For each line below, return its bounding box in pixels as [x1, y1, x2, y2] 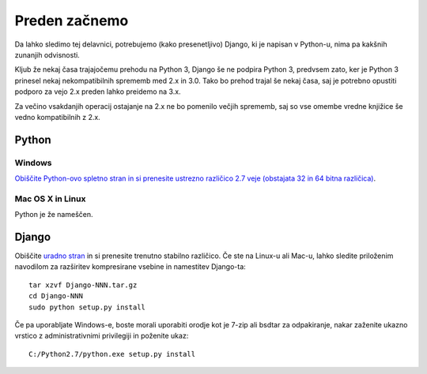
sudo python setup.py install [28, 302, 146, 312]
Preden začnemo [14, 12, 129, 29]
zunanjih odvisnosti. [14, 50, 81, 59]
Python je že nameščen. [14, 210, 94, 219]
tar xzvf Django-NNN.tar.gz [28, 280, 138, 290]
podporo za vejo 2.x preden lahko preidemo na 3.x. [14, 87, 181, 96]
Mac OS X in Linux [14, 193, 86, 204]
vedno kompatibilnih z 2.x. [14, 112, 100, 122]
